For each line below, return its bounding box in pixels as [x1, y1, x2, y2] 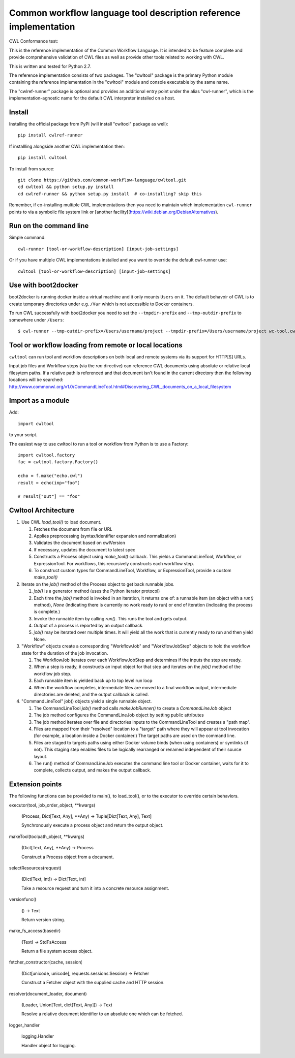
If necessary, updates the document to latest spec [33, 546, 136, 552]
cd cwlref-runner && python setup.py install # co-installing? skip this [18, 191, 202, 196]
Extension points [9, 780, 62, 789]
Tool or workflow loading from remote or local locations [9, 341, 183, 349]
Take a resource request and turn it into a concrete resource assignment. [21, 885, 170, 891]
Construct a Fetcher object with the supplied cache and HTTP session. [21, 980, 165, 986]
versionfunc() [9, 897, 37, 902]
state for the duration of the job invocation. [21, 650, 108, 656]
